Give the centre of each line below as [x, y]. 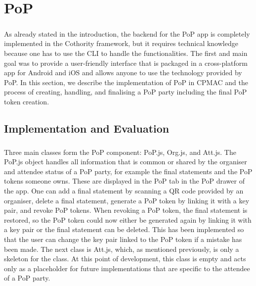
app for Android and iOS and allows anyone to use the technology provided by [123, 72]
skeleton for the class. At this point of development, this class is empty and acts [125, 259]
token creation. [27, 101]
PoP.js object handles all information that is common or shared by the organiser [126, 162]
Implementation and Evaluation [87, 128]
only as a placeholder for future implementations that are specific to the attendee [127, 268]
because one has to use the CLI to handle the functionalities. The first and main [126, 53]
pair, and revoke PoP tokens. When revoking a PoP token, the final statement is [126, 210]
